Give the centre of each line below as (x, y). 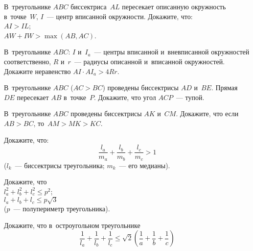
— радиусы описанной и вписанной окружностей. (149, 61)
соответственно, (28, 61)
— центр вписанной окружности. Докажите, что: (120, 16)
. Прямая (224, 88)
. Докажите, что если (207, 113)
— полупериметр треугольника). (62, 208)
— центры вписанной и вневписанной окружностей (172, 52)
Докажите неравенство (37, 71)
